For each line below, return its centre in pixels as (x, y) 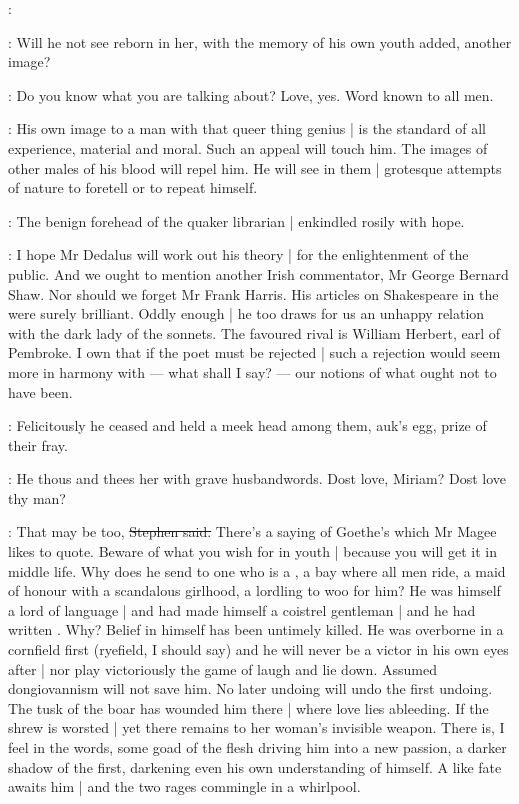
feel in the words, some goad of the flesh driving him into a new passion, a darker (257, 747)
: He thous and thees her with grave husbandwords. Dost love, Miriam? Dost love (257, 478)
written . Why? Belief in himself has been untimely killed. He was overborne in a (256, 629)
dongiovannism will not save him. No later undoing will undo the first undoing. (250, 688)
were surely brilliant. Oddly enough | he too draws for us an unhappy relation (246, 313)
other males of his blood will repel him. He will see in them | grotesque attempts (255, 167)
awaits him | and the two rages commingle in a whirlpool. (184, 786)
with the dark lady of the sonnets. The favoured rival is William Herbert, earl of (254, 332)
